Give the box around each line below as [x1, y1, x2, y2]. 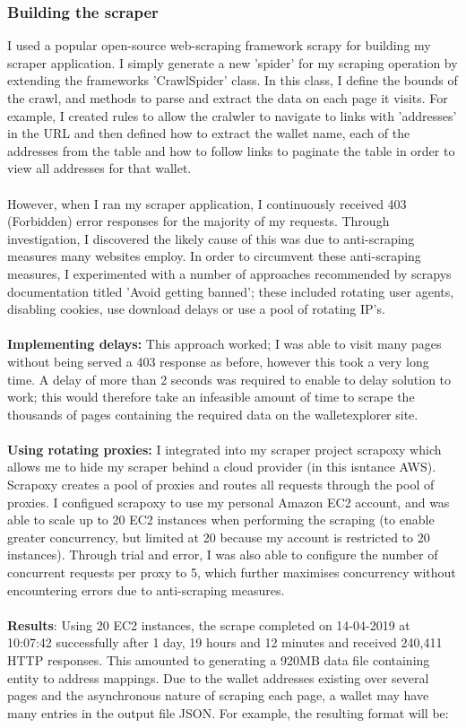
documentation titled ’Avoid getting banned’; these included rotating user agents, [7, 282, 454, 300]
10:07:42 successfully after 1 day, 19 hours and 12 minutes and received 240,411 [7, 633, 443, 652]
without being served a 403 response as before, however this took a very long [7, 351, 429, 370]
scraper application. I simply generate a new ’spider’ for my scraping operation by [7, 53, 458, 72]
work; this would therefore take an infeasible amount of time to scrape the [7, 387, 415, 406]
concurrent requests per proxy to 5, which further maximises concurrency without [7, 563, 456, 582]
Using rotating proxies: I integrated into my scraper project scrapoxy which [7, 439, 442, 458]
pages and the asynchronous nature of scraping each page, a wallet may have [7, 686, 429, 705]
